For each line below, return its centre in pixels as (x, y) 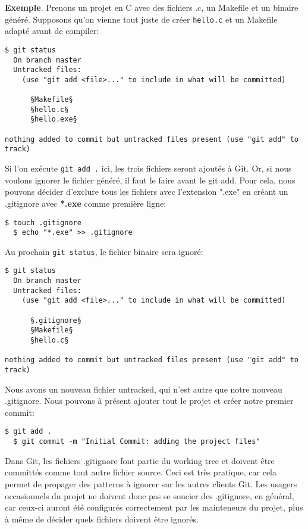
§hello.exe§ (54, 119)
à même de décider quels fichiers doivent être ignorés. (102, 519)
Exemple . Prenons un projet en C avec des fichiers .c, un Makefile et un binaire (152, 7)
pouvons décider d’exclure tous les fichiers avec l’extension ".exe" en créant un (147, 192)
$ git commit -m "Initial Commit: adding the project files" (137, 442)
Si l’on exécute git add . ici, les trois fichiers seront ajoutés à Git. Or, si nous (148, 168)
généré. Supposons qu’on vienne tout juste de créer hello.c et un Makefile (141, 19)
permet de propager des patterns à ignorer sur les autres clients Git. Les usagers (151, 483)
